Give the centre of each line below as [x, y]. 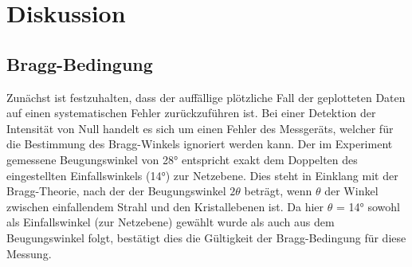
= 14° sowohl [368, 206]
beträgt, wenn [278, 191]
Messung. [29, 253]
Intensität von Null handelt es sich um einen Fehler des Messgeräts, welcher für [200, 128]
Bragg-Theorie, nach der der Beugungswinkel [116, 191]
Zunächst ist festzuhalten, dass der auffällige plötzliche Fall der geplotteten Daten [206, 97]
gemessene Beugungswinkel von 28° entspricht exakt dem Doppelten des [182, 159]
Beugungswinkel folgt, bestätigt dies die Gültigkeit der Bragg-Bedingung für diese [206, 237]
